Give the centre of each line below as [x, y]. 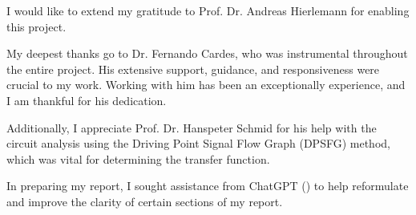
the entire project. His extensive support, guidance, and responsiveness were [193, 69]
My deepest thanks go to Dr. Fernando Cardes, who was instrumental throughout [207, 53]
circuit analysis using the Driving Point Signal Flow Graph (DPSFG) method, [198, 143]
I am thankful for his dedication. [87, 100]
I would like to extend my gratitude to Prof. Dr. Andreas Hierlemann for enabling [208, 10]
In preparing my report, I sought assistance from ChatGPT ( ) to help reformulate [208, 186]
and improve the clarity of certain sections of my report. [145, 201]
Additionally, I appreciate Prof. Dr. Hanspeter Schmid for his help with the [192, 127]
